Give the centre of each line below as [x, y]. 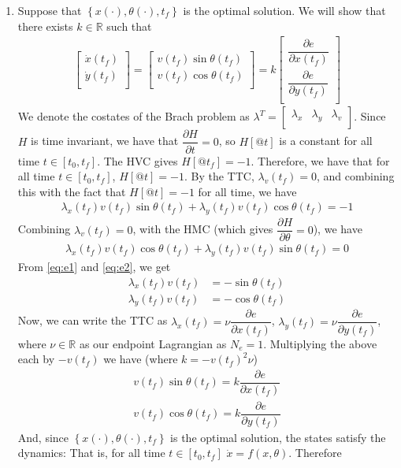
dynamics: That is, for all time [91, 453]
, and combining [355, 176]
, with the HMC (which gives [203, 229]
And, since [43, 437]
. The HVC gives [137, 160]
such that [129, 26]
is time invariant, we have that [105, 141]
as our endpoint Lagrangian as [153, 343]
